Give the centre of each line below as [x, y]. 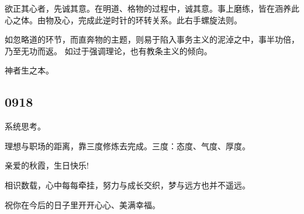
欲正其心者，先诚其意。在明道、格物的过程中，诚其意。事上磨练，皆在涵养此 [152, 8]
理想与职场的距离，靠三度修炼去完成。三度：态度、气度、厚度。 [127, 145]
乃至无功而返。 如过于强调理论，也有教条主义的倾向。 [108, 50]
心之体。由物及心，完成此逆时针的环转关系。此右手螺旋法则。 [123, 20]
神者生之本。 [29, 70]
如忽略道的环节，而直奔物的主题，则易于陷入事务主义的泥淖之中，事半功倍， [152, 39]
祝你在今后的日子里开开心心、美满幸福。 [82, 204]
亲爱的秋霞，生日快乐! [47, 165]
